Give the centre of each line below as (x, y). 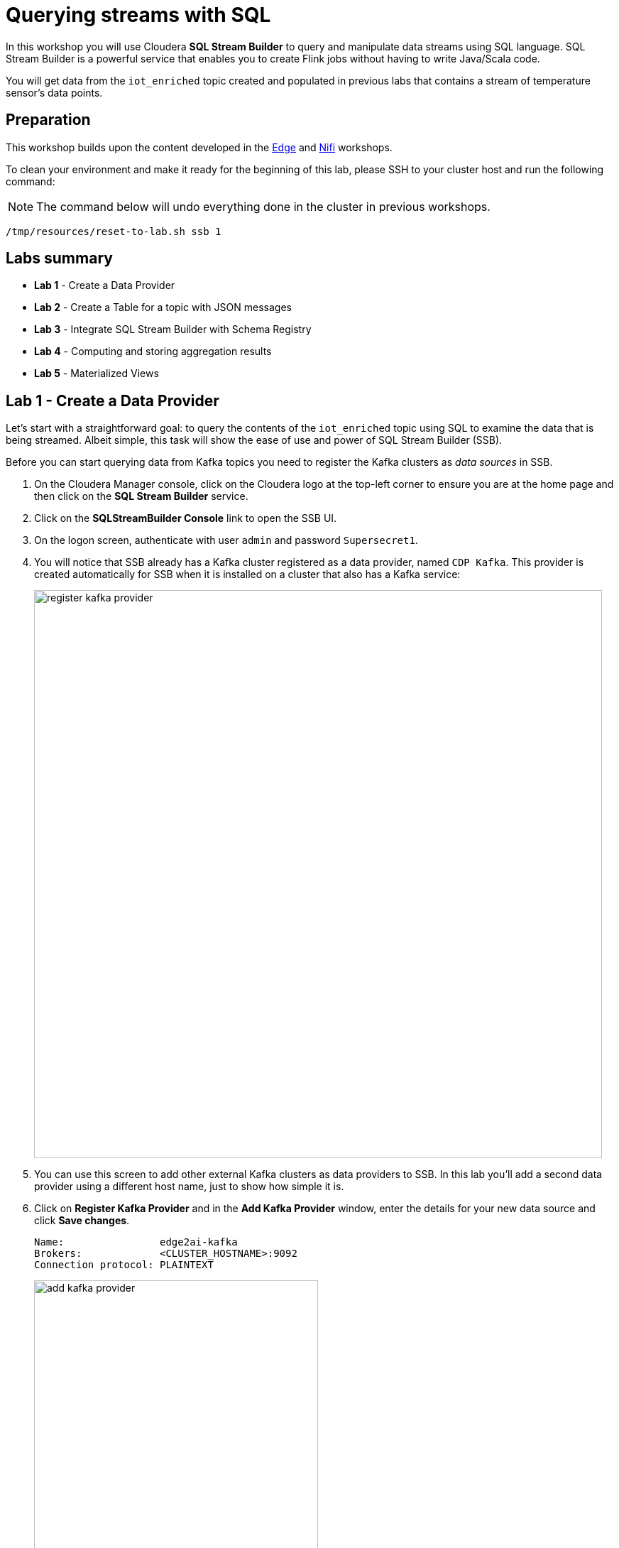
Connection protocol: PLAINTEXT (124, 1265)
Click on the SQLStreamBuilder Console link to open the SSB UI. (186, 518)
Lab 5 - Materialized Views (97, 374)
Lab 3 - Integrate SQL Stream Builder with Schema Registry (173, 329)
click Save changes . (82, 1221)
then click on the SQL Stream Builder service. (141, 496)
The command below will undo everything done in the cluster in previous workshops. (263, 206)
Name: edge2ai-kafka (136, 1242)
